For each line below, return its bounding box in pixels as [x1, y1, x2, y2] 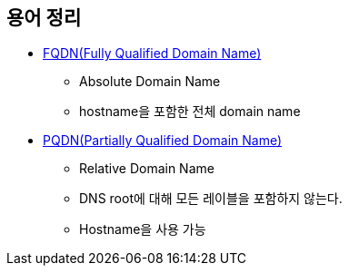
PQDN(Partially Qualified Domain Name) [43, 132, 283, 149]
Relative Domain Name [79, 161, 214, 177]
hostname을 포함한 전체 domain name [79, 103, 301, 120]
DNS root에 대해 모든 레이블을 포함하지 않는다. [79, 190, 343, 207]
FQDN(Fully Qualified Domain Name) [43, 45, 262, 62]
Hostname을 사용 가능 [79, 221, 206, 238]
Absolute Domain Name [79, 73, 221, 90]
